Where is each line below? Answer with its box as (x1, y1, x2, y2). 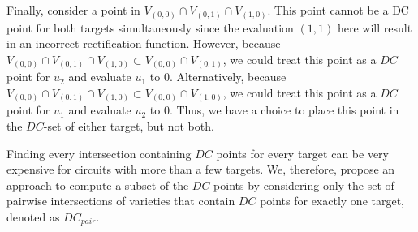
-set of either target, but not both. (43, 117, 214, 134)
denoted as (6, 208, 60, 225)
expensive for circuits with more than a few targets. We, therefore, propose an (6, 161, 395, 178)
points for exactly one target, (260, 192, 405, 209)
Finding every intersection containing (6, 144, 192, 161)
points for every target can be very (216, 144, 389, 161)
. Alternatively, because (169, 68, 287, 85)
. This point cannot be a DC (267, 2, 409, 18)
